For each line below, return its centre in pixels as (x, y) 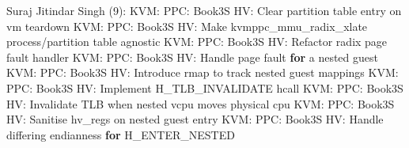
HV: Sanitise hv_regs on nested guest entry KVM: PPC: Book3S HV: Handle (195, 119)
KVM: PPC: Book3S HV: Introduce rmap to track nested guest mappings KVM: (203, 72)
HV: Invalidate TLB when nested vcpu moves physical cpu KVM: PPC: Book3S (201, 103)
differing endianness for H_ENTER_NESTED (121, 134)
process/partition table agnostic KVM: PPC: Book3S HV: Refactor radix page (197, 42)
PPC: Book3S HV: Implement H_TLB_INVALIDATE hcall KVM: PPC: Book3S (205, 87)
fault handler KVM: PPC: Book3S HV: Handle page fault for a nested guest (192, 57)
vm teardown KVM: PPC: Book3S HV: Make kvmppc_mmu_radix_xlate (187, 26)
